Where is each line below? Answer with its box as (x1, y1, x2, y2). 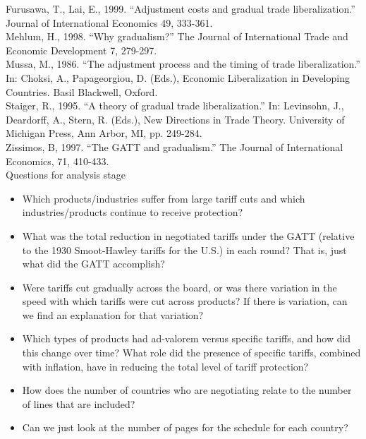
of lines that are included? (22, 396, 135, 411)
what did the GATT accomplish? (22, 256, 165, 271)
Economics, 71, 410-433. (6, 153, 109, 168)
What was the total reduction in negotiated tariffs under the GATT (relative (22, 228, 355, 243)
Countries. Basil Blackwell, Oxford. (6, 84, 158, 99)
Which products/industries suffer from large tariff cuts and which (22, 191, 305, 205)
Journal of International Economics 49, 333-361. (6, 15, 213, 30)
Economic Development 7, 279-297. (6, 42, 157, 57)
